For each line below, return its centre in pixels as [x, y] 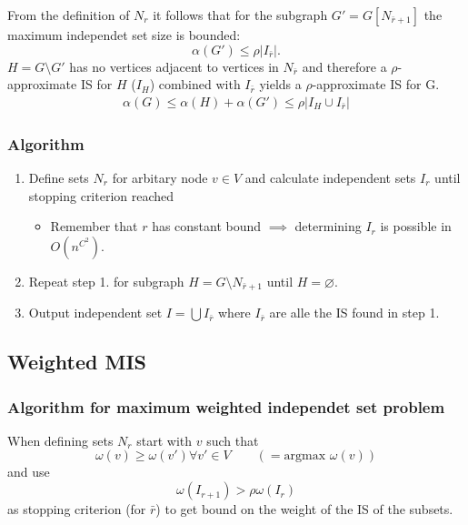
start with [164, 440]
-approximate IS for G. [376, 84]
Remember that [94, 226]
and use [29, 472]
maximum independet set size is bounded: [124, 35]
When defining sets [60, 440]
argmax [305, 456]
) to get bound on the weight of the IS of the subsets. [304, 509]
